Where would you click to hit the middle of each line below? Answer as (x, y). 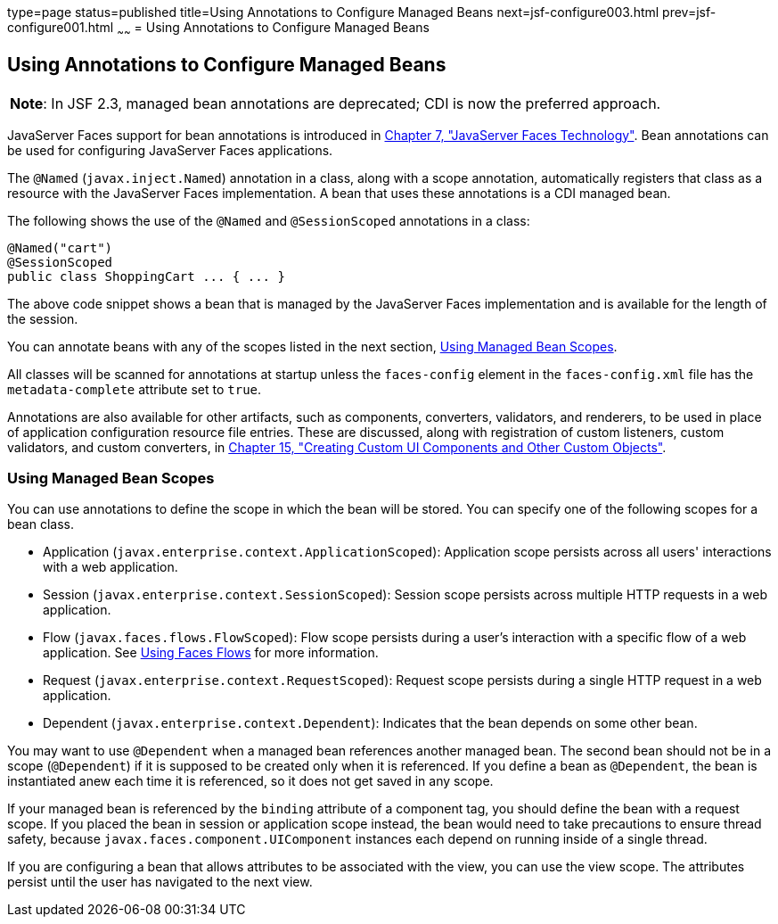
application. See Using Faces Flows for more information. (211, 653)
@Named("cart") (60, 247)
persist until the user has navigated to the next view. (160, 882)
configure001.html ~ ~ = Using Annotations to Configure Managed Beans (218, 29)
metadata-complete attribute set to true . (135, 389)
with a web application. (111, 567)
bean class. (41, 524)
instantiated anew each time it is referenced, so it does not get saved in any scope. (250, 781)
